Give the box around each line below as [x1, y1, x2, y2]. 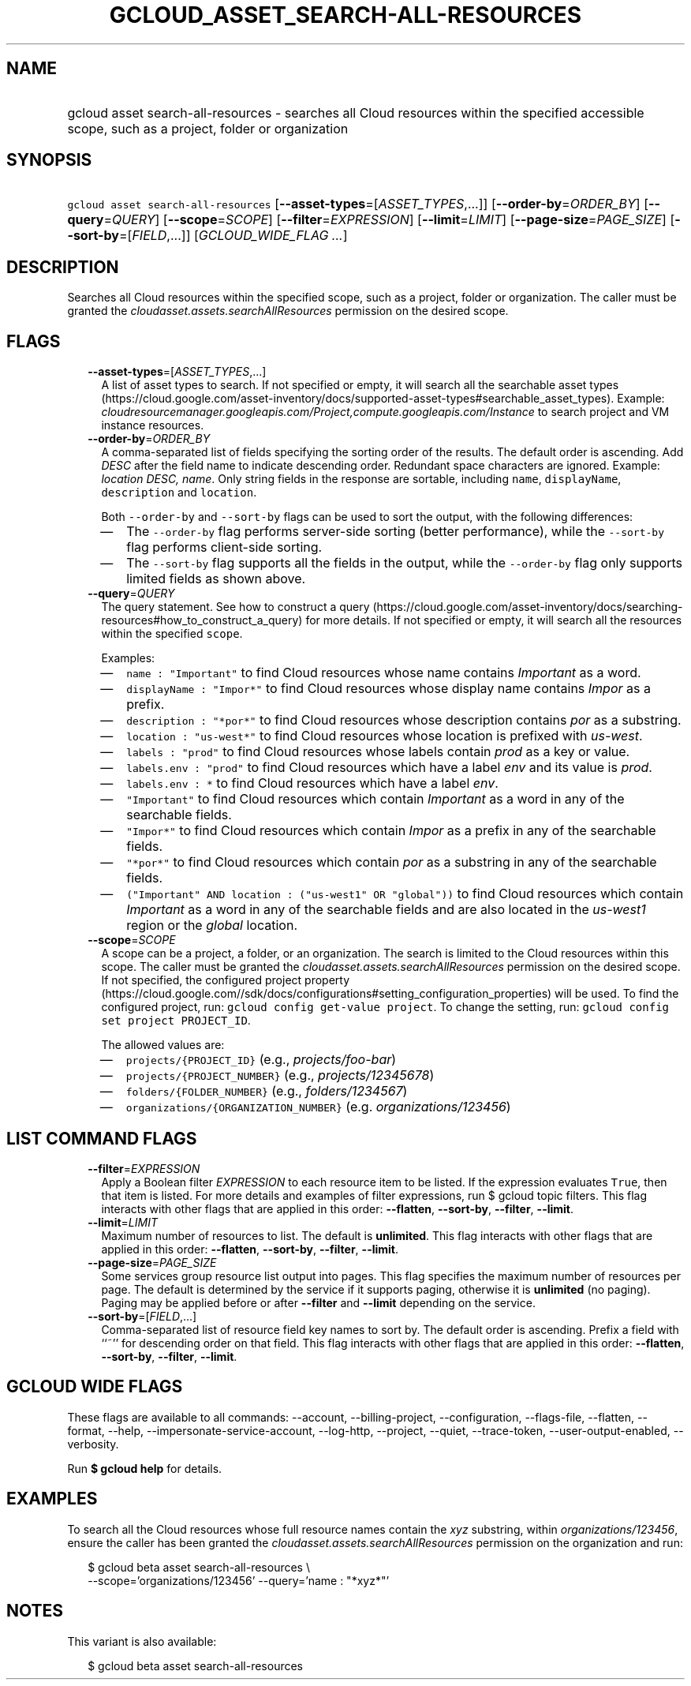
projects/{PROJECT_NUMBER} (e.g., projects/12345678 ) [125, 1067, 435, 1084]
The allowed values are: [101, 1038, 225, 1052]
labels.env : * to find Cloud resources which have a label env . [126, 775, 499, 792]
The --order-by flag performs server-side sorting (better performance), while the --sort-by [126, 523, 664, 540]
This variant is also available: [67, 1634, 217, 1648]
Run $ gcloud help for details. [67, 1461, 222, 1475]
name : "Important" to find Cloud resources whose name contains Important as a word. [126, 665, 641, 681]
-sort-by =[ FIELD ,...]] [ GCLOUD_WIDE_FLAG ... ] [67, 227, 348, 244]
